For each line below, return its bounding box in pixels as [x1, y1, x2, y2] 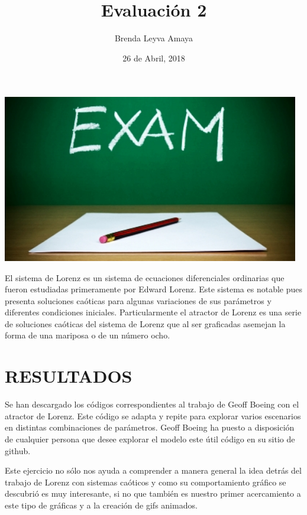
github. [5, 444, 31, 457]
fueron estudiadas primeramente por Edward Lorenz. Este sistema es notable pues [5, 283, 303, 295]
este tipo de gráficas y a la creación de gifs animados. [5, 498, 198, 511]
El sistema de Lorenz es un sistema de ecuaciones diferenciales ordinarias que [5, 271, 285, 283]
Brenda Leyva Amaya [114, 32, 193, 44]
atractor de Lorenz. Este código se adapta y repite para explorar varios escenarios [5, 409, 301, 422]
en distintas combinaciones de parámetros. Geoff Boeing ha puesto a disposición [5, 421, 295, 433]
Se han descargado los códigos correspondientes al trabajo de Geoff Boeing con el [5, 398, 299, 410]
